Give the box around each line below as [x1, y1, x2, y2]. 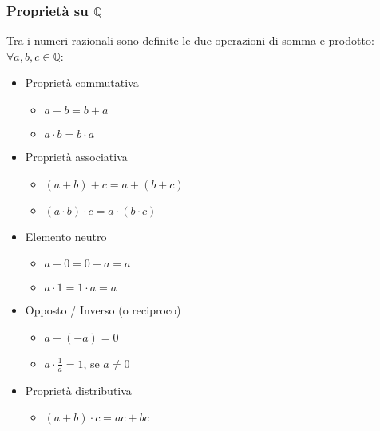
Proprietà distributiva [25, 382, 132, 398]
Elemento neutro [25, 227, 107, 244]
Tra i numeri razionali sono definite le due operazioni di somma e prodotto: [6, 32, 374, 49]
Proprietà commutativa [25, 74, 139, 91]
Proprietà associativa [25, 148, 128, 164]
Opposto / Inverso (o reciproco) [25, 302, 181, 318]
